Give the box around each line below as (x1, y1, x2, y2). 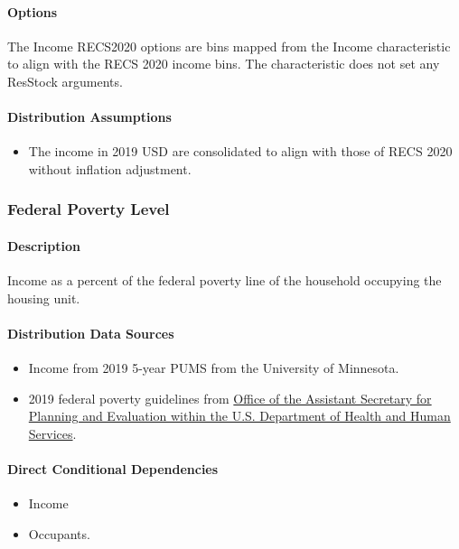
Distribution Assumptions (7, 107, 172, 126)
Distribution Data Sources (7, 323, 174, 342)
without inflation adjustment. (28, 159, 192, 178)
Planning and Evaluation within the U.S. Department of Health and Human (28, 406, 451, 425)
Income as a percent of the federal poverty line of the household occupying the (7, 271, 442, 290)
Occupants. (28, 524, 90, 543)
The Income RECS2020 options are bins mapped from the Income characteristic (7, 36, 451, 55)
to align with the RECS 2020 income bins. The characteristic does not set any (7, 54, 440, 73)
